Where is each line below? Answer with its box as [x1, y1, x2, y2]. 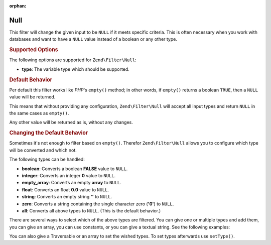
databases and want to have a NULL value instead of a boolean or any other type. [9, 36, 178, 42]
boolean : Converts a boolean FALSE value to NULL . [22, 166, 128, 172]
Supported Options [9, 46, 58, 53]
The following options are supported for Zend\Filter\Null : [9, 57, 137, 63]
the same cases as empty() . [9, 110, 69, 116]
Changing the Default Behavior [9, 130, 88, 137]
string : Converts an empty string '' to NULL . [22, 194, 112, 200]
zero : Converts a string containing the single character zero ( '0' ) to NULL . [22, 201, 174, 207]
